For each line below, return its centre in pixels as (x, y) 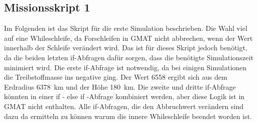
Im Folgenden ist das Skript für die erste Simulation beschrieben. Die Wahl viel (126, 28)
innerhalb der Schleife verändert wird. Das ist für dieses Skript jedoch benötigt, (126, 48)
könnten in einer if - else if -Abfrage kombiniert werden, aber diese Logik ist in (124, 96)
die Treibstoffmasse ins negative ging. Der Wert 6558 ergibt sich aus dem (116, 77)
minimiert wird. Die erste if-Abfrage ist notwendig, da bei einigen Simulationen (125, 67)
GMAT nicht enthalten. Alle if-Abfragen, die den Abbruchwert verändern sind (124, 106)
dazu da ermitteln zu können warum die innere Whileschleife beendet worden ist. (128, 116)
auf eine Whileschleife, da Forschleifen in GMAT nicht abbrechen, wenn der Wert (128, 38)
